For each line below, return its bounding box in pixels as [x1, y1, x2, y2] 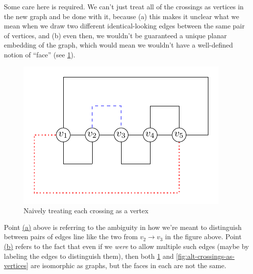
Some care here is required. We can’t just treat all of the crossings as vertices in [4, 1, 244, 11]
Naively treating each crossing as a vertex [24, 205, 149, 216]
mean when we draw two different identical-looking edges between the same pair [4, 21, 245, 31]
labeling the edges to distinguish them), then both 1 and [4, 250, 174, 261]
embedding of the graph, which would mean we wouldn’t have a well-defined [4, 40, 233, 50]
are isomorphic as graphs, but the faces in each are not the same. [30, 260, 227, 271]
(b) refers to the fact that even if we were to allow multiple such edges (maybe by [4, 241, 249, 251]
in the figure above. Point [165, 231, 242, 242]
